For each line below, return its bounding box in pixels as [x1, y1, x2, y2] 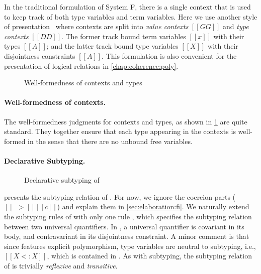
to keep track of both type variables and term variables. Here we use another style [4, 11, 257, 22]
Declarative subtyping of [24, 175, 100, 185]
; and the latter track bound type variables [46, 41, 179, 51]
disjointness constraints [4, 50, 75, 61]
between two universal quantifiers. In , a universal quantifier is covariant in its [4, 221, 244, 231]
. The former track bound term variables [61, 31, 186, 41]
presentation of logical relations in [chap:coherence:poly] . [4, 60, 179, 71]
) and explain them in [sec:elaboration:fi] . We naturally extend [57, 201, 249, 212]
